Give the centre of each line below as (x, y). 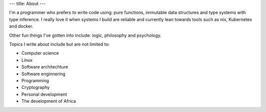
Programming (35, 80)
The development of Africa (49, 101)
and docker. (21, 26)
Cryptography (36, 88)
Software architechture (45, 67)
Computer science (40, 53)
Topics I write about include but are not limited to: (59, 44)
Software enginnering (44, 74)
